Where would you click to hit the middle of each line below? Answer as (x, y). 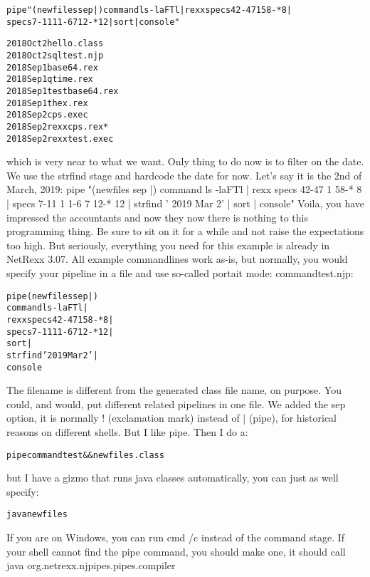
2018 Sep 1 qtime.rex (50, 79)
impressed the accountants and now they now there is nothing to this (157, 217)
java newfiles (37, 515)
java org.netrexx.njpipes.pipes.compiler (91, 565)
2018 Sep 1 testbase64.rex (63, 91)
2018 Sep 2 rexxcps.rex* (58, 126)
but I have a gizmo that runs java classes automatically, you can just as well (173, 478)
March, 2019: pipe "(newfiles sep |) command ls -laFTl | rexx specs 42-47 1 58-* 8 (184, 189)
